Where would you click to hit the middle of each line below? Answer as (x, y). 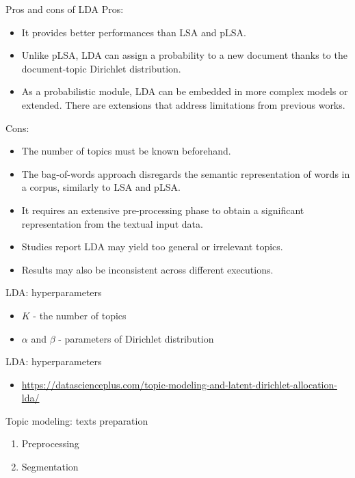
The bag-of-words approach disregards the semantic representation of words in (186, 173)
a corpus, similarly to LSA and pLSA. (101, 187)
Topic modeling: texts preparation (77, 420)
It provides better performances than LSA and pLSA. (134, 32)
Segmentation (50, 467)
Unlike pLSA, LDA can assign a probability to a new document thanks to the (184, 55)
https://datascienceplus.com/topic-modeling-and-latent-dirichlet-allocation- (179, 384)
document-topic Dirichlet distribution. (101, 68)
